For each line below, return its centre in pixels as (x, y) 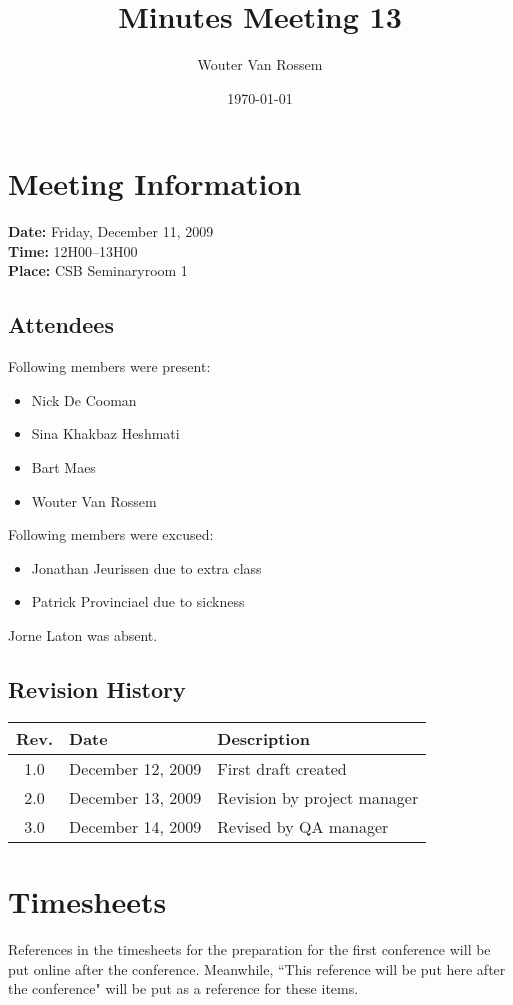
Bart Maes (63, 467)
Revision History (97, 688)
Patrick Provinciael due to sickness (138, 601)
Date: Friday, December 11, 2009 (111, 231)
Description (263, 738)
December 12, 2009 (135, 768)
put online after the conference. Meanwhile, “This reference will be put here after (257, 968)
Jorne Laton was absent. (83, 634)
